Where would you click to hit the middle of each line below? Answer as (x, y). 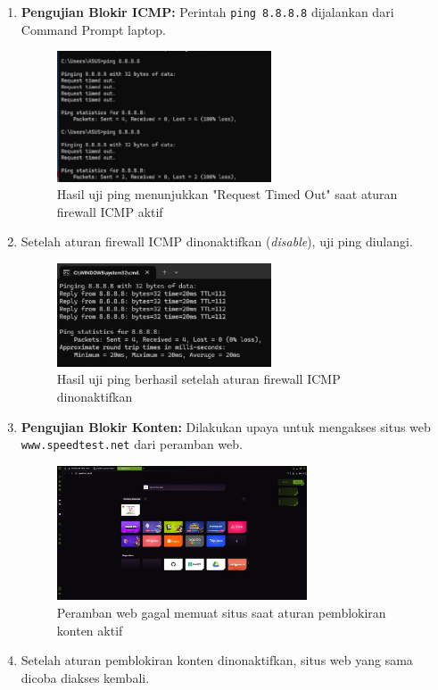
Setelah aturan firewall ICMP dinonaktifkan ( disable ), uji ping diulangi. (217, 241)
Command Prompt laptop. (93, 29)
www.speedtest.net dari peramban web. (132, 444)
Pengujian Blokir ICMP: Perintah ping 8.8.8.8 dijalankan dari (207, 12)
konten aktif (90, 630)
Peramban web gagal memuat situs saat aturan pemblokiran (221, 612)
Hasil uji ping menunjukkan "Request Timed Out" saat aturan (227, 194)
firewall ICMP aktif (110, 211)
